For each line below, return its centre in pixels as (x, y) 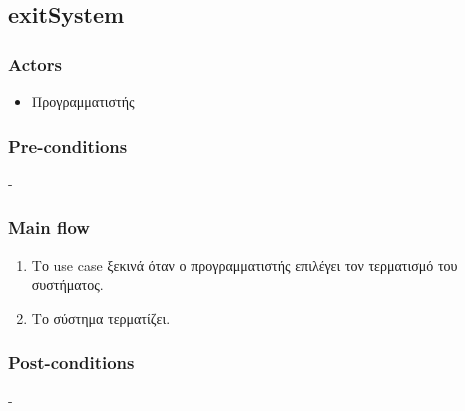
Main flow (49, 227)
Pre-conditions (68, 145)
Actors (35, 63)
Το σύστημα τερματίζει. (101, 317)
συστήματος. (67, 284)
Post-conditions (71, 362)
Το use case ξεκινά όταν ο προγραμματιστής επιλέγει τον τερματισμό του (244, 264)
